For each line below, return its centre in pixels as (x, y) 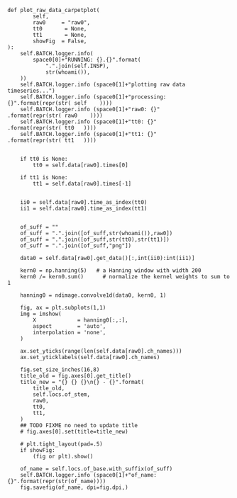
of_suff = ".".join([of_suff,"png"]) (76, 246)
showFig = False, (60, 41)
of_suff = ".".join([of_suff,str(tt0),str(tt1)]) (95, 239)
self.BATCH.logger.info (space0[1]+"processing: (93, 97)
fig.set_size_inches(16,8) (60, 370)
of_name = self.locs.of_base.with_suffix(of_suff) (97, 469)
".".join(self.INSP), (77, 66)
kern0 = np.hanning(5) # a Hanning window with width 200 (111, 271)
